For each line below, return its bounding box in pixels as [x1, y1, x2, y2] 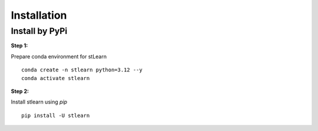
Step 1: [11, 42, 28, 49]
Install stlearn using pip [11, 98, 68, 105]
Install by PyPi [11, 26, 68, 36]
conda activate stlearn [21, 75, 90, 81]
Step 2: [11, 88, 29, 95]
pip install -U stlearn [21, 112, 90, 119]
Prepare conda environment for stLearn [11, 53, 107, 60]
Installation [11, 9, 67, 22]
